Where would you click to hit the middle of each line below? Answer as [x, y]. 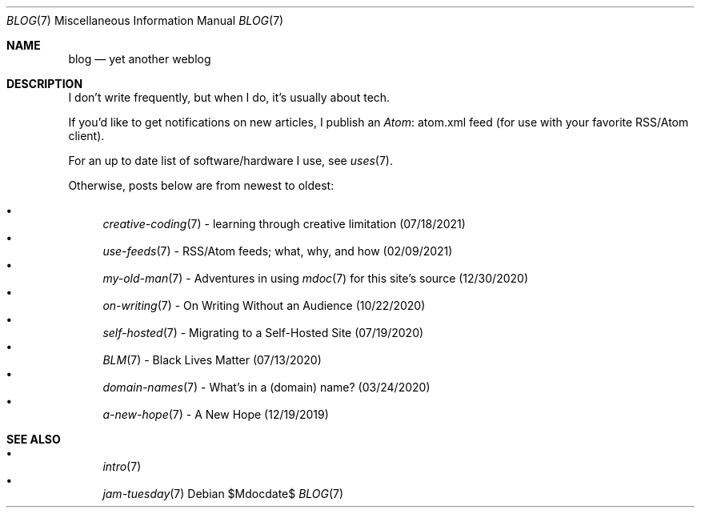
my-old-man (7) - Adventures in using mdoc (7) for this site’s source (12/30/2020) [315, 278]
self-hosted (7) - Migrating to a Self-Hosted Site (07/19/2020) [263, 333]
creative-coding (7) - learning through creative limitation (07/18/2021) [284, 224]
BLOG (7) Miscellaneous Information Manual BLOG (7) [145, 20]
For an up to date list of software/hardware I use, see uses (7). [231, 161]
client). [86, 136]
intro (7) [122, 466]
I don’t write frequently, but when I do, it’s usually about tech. [229, 97]
